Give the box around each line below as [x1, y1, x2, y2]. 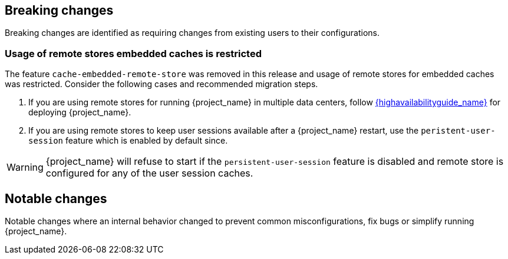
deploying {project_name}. [28, 107, 131, 118]
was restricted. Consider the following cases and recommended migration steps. [5, 79, 318, 89]
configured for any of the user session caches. [45, 167, 253, 180]
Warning [6, 161, 44, 174]
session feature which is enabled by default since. [28, 135, 228, 146]
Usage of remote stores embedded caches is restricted [5, 47, 262, 59]
